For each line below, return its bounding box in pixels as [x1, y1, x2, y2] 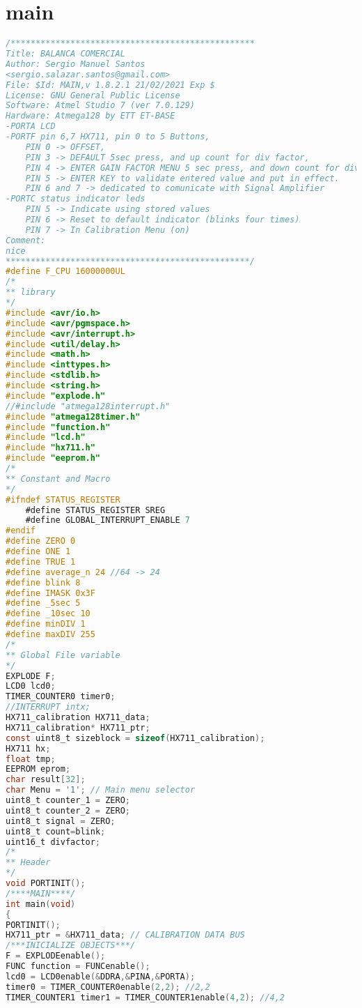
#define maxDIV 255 [6, 629, 95, 639]
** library [6, 287, 56, 298]
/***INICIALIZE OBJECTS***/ [6, 940, 136, 951]
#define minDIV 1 [6, 619, 86, 629]
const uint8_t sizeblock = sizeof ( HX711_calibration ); [6, 733, 265, 743]
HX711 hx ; [6, 743, 51, 754]
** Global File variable [6, 650, 120, 660]
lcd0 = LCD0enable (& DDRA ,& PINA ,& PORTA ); [6, 971, 196, 982]
